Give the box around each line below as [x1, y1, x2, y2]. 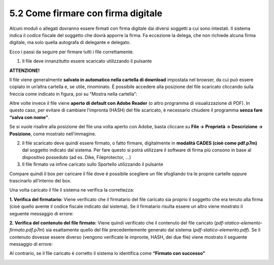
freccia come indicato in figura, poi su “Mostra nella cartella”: [9, 91, 137, 97]
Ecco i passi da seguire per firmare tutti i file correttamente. [9, 49, 134, 55]
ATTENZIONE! [9, 67, 40, 73]
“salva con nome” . [9, 114, 50, 120]
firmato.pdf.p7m [9, 227, 43, 233]
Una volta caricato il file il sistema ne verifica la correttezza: [9, 187, 134, 193]
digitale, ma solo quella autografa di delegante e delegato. [9, 40, 131, 46]
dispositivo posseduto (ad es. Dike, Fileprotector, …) [22, 154, 131, 160]
